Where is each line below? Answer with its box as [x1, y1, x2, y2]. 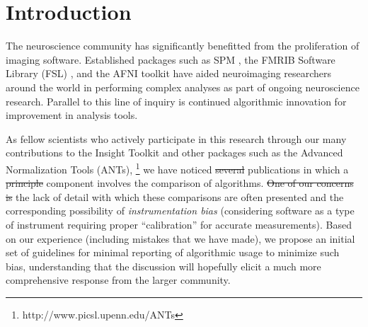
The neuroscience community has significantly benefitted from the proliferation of [6, 38, 360, 53]
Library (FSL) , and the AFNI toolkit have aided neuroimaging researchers [6, 66, 332, 81]
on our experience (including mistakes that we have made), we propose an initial [6, 231, 355, 246]
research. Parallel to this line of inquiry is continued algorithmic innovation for [6, 93, 347, 108]
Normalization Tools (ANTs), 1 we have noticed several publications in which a [6, 159, 349, 176]
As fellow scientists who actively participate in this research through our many [6, 131, 347, 146]
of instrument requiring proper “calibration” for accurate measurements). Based [6, 217, 352, 231]
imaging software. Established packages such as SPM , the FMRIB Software [6, 52, 335, 67]
